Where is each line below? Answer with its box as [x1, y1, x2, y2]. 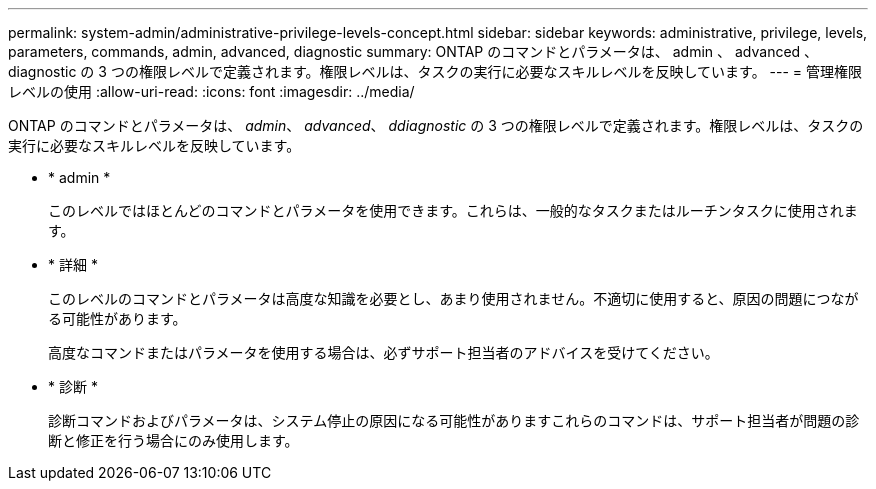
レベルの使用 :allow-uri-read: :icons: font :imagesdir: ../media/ [8, 83, 415, 100]
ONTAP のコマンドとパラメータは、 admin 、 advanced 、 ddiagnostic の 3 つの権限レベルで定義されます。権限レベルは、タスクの [8, 117, 864, 134]
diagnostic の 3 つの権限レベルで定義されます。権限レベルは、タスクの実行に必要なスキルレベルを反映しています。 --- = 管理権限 [8, 63, 863, 80]
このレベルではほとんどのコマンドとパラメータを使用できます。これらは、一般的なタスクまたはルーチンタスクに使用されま [48, 202, 858, 219]
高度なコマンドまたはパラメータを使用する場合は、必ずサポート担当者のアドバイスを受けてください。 [48, 344, 719, 361]
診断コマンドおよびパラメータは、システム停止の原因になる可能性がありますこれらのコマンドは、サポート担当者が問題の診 [48, 412, 860, 429]
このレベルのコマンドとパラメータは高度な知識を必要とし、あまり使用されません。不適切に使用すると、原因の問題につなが [48, 290, 859, 307]
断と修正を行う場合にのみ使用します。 [48, 432, 299, 449]
